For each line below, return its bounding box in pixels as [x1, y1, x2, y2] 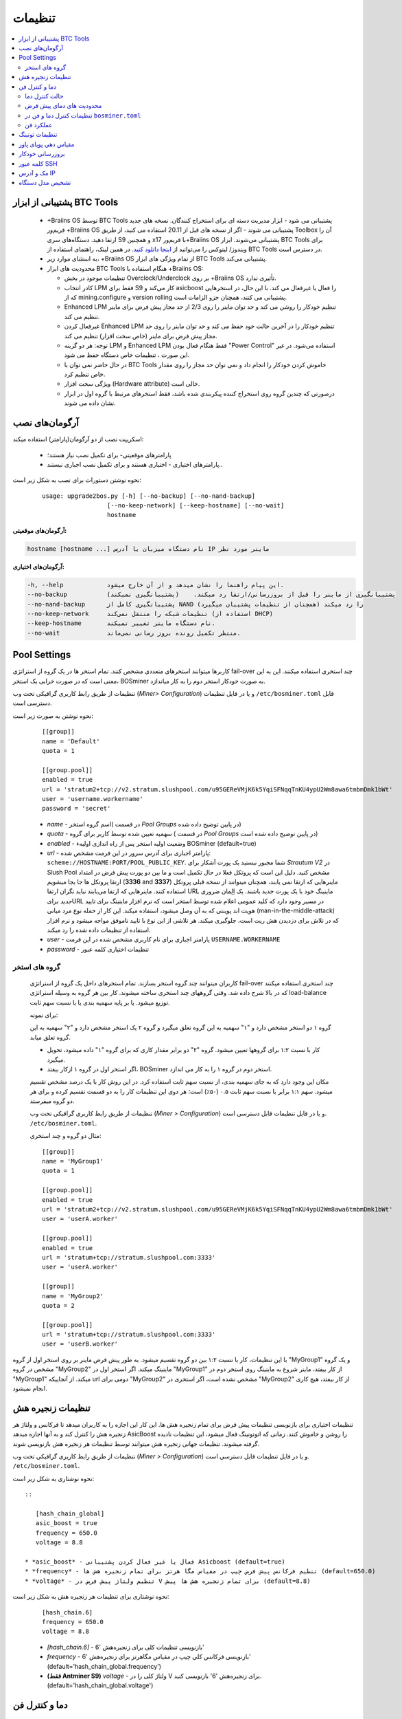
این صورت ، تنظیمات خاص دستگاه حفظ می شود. [64, 351, 190, 359]
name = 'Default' [42, 737, 100, 745]
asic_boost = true [35, 1520, 97, 1527]
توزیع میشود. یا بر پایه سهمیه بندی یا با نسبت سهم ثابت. [29, 998, 171, 1007]
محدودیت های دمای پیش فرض [25, 102, 102, 110]
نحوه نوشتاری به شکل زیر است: [12, 1474, 95, 1482]
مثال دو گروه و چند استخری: [29, 1132, 102, 1140]
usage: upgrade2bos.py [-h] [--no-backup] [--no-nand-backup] [42, 492, 256, 500]
